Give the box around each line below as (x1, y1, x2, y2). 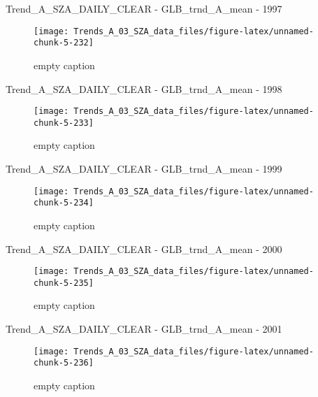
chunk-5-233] (34, 117, 94, 128)
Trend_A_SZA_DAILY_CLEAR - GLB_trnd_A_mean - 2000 (6, 241, 282, 256)
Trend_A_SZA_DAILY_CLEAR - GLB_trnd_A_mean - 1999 (6, 161, 282, 175)
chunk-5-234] (34, 198, 94, 208)
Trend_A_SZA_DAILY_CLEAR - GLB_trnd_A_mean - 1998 (6, 81, 282, 96)
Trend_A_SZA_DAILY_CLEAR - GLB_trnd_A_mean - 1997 (6, 1, 282, 15)
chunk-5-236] (34, 358, 94, 368)
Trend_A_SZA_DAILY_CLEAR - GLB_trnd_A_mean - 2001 (6, 322, 282, 335)
